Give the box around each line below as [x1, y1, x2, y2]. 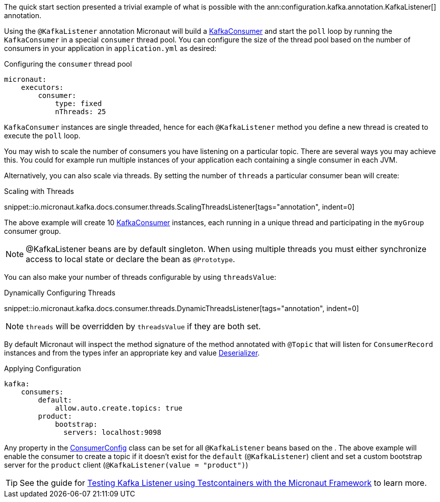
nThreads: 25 [55, 108, 106, 116]
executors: [21, 83, 64, 91]
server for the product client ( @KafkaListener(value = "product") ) [4, 461, 248, 469]
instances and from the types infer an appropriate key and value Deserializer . [4, 348, 260, 357]
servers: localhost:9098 [64, 428, 161, 436]
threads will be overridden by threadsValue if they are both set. [26, 321, 261, 331]
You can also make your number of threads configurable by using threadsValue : [4, 273, 276, 281]
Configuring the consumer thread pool [4, 60, 132, 68]
